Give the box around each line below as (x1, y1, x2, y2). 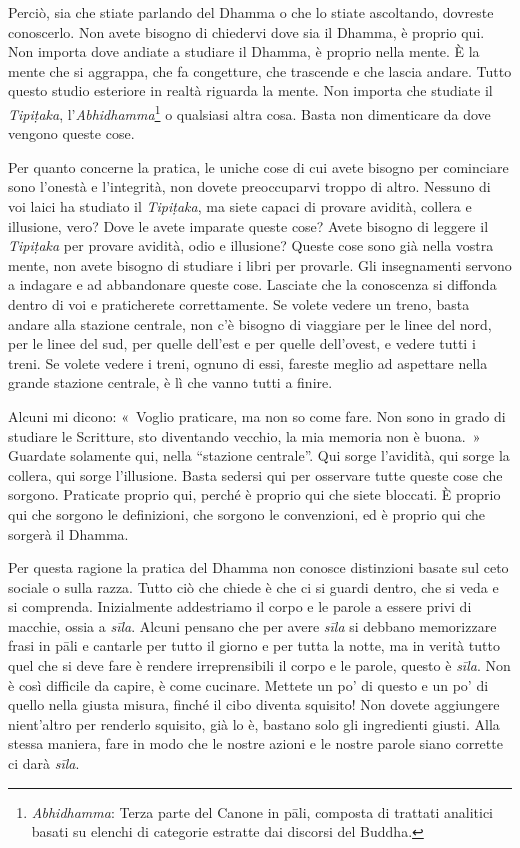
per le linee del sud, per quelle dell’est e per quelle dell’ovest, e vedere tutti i (8, 333, 476, 354)
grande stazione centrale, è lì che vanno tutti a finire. (8, 372, 333, 393)
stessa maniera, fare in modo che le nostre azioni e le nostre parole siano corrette (8, 733, 503, 754)
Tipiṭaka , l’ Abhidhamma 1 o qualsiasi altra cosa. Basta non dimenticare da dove (8, 100, 491, 124)
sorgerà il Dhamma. (8, 523, 129, 544)
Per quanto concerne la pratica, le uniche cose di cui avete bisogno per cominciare (8, 156, 509, 177)
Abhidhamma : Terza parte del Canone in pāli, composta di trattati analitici (31, 801, 494, 822)
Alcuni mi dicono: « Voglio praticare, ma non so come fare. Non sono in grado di (8, 405, 506, 426)
